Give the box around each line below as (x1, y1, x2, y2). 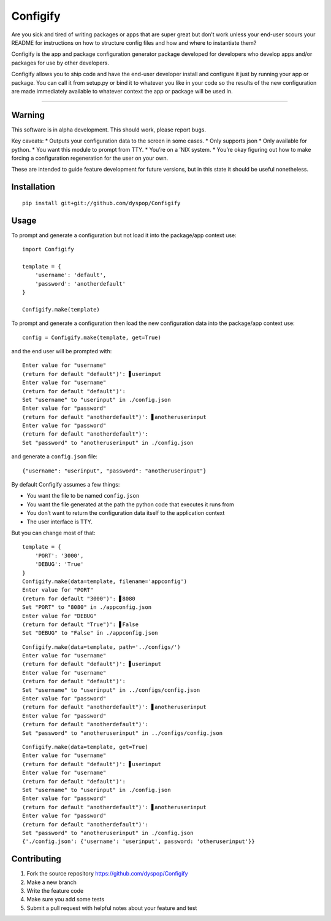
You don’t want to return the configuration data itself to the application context (26, 509, 225, 517)
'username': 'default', (34, 272, 107, 279)
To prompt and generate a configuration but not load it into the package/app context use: (11, 231, 237, 239)
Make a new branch (26, 879, 77, 886)
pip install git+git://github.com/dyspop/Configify (22, 200, 181, 206)
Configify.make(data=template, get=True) (22, 743, 148, 750)
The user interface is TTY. (26, 518, 93, 525)
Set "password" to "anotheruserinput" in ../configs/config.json (22, 729, 223, 737)
